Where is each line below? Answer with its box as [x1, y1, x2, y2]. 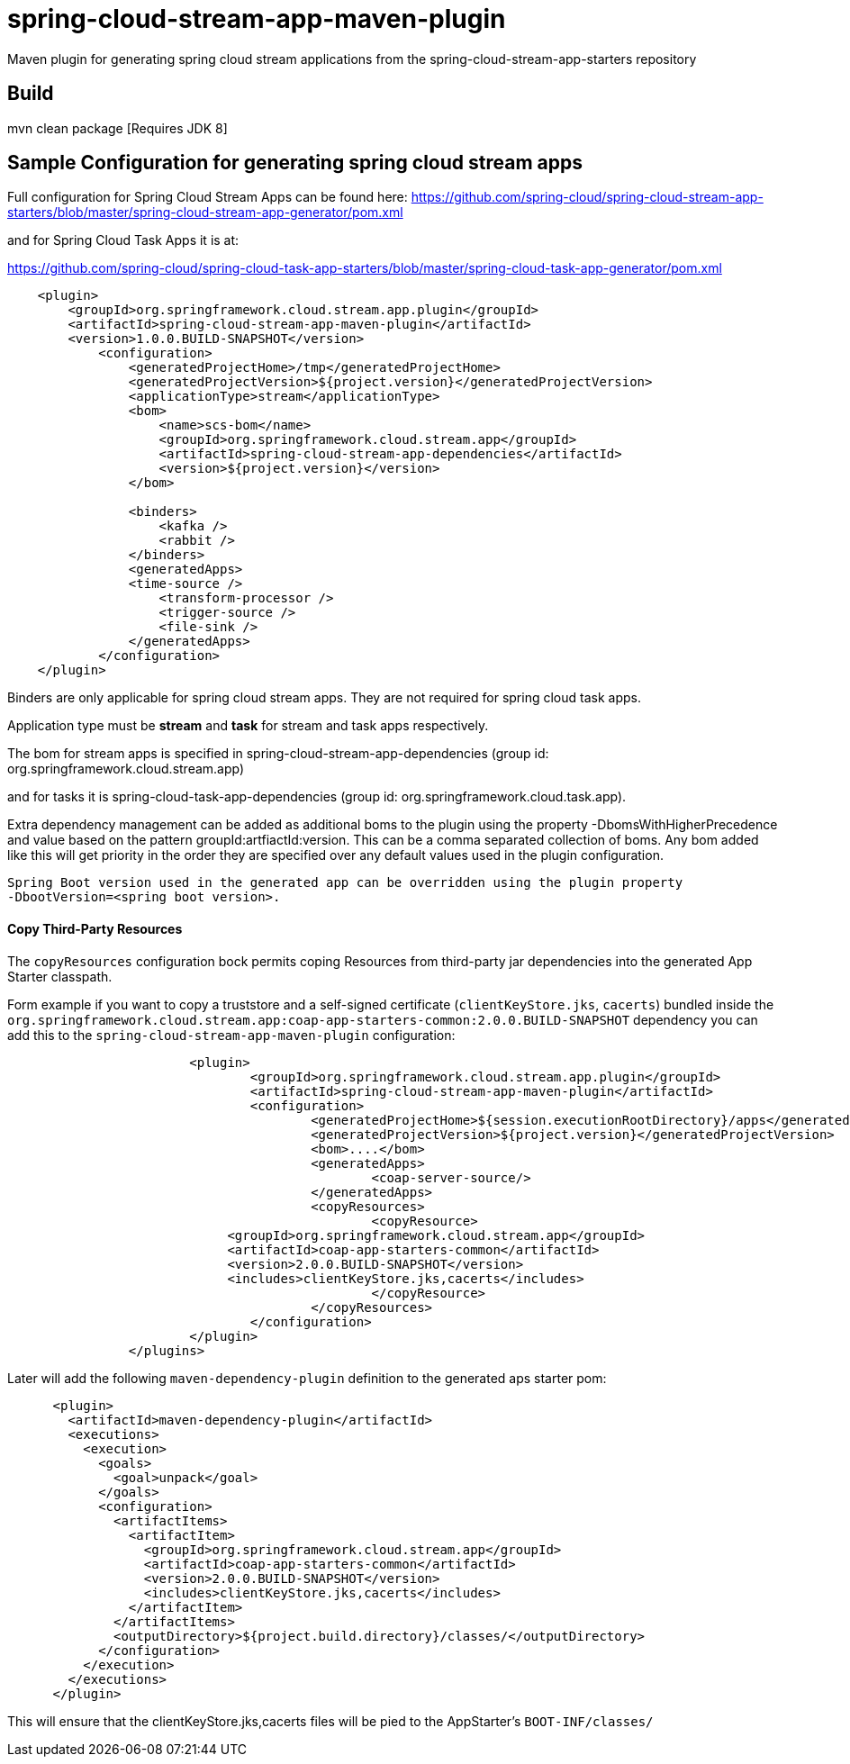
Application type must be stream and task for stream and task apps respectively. [7, 718, 489, 734]
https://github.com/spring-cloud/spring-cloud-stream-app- [411, 189, 764, 205]
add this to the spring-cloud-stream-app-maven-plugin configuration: [7, 1027, 456, 1043]
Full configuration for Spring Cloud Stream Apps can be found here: [7, 189, 408, 205]
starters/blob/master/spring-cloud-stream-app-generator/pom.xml [7, 204, 403, 221]
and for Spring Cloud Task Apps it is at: [7, 232, 240, 249]
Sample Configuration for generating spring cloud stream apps [7, 151, 583, 175]
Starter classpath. [7, 968, 113, 984]
